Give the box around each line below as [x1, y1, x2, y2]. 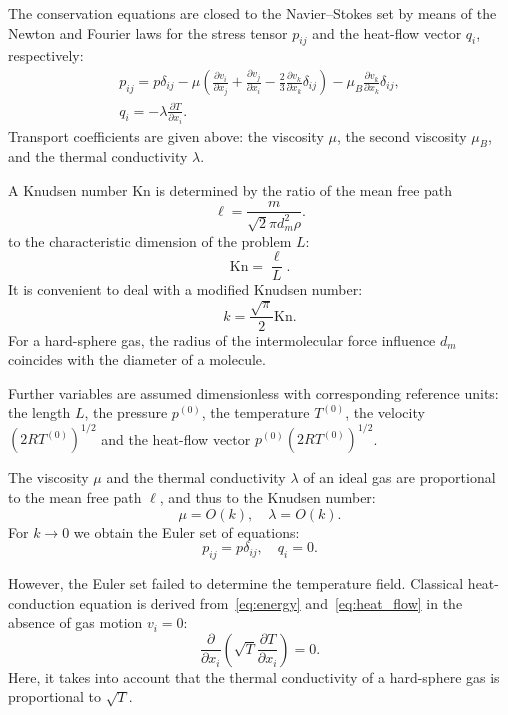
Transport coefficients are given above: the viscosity [8, 125, 324, 146]
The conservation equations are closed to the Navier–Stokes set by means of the [8, 3, 497, 23]
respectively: [8, 45, 84, 66]
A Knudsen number [8, 179, 128, 200]
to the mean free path [8, 486, 142, 507]
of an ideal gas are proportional [303, 467, 496, 488]
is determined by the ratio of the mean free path [155, 179, 453, 200]
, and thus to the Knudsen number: [159, 486, 376, 507]
